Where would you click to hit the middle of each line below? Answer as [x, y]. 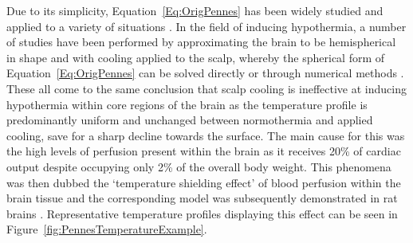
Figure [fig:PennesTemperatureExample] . [107, 229]
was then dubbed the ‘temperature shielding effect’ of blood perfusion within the [204, 182]
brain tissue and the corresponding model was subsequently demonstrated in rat [202, 198]
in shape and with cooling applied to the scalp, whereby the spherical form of [196, 57]
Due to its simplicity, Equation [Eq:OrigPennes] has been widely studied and [195, 10]
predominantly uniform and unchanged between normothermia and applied [190, 120]
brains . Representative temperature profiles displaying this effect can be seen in [202, 213]
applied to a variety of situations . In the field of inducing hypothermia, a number [206, 26]
